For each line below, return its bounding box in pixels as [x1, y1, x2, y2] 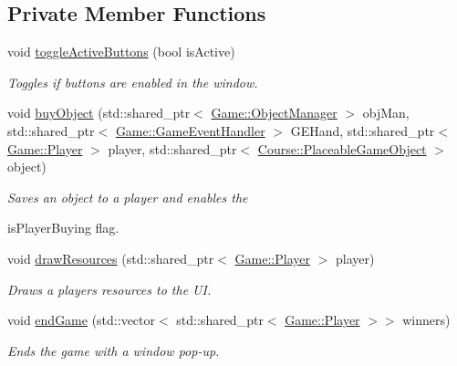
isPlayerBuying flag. [7, 218, 119, 237]
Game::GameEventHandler [115, 120, 265, 140]
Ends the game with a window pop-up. [7, 340, 220, 360]
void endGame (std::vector [7, 310, 156, 329]
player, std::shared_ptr [108, 139, 237, 158]
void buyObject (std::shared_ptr [7, 103, 191, 122]
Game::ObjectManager [211, 103, 338, 122]
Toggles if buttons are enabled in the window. [7, 72, 258, 91]
